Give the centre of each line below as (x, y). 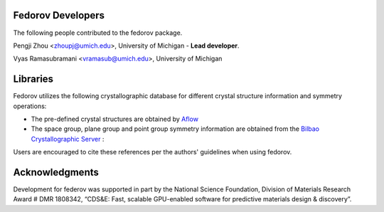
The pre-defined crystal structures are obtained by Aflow (115, 119)
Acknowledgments (56, 172)
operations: (30, 106)
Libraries (33, 79)
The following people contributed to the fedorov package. (98, 33)
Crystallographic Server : (68, 139)
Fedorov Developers (59, 15)
